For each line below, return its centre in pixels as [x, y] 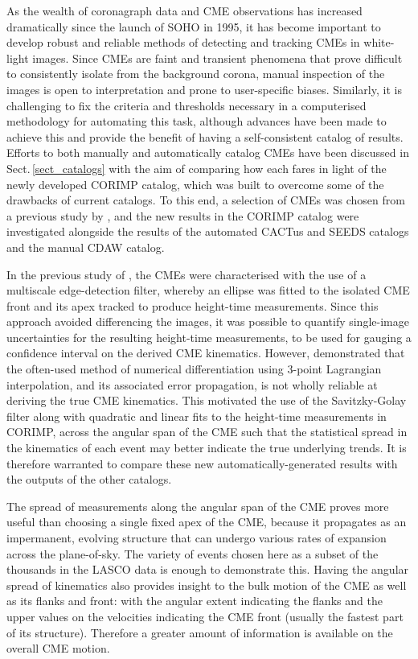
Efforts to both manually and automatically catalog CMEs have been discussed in [208, 152]
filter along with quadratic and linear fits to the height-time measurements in [197, 416]
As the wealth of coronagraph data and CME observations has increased [184, 10]
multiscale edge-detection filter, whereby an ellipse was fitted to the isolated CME [208, 290]
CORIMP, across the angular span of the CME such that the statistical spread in [207, 432]
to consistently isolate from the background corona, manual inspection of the [196, 74]
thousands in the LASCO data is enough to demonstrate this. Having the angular [208, 569]
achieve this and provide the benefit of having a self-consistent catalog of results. [205, 136]
